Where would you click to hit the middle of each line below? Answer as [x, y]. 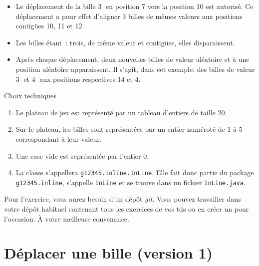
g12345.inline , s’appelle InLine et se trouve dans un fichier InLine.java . [130, 182]
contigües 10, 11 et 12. [50, 26]
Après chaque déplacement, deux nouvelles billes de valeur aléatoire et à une [132, 59]
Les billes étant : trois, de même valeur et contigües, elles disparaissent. [125, 42]
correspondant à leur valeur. [59, 138]
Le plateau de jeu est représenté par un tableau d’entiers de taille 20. [121, 112]
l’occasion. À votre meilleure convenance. [67, 218]
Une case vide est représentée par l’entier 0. [82, 155]
